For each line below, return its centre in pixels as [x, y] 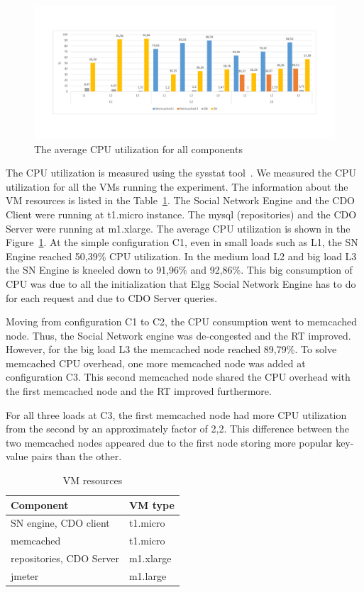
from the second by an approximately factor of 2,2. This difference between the [178, 429]
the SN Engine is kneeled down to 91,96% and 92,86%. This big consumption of [179, 270]
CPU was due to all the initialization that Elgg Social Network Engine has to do [181, 283]
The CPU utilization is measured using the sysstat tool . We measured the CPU [181, 173]
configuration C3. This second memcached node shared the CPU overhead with [178, 377]
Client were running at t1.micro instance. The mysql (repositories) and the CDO [181, 214]
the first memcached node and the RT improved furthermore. [139, 391]
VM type [151, 504]
